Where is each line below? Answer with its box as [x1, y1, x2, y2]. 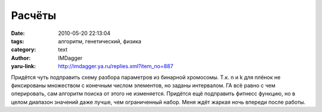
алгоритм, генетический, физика [58, 37, 141, 44]
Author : [11, 54, 31, 62]
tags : [11, 37, 24, 44]
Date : [11, 30, 25, 37]
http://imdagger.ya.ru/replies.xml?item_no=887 [58, 63, 174, 70]
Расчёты [11, 9, 57, 22]
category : [11, 46, 36, 53]
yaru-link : [11, 63, 36, 70]
